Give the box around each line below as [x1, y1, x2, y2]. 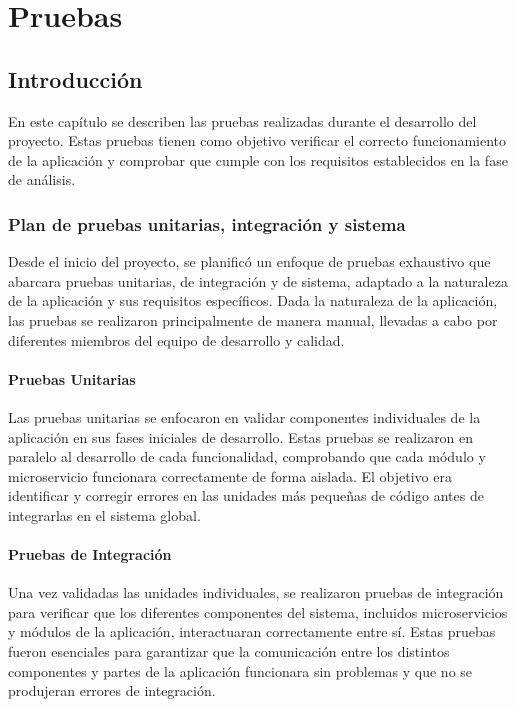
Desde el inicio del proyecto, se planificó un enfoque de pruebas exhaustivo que [8, 251, 491, 272]
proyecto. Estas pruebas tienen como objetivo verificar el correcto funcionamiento [8, 130, 507, 151]
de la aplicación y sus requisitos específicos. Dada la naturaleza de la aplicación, [8, 290, 498, 311]
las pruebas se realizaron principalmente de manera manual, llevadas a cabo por [8, 309, 498, 330]
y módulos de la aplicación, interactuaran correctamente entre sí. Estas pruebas [8, 621, 496, 642]
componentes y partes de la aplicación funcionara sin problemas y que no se [8, 660, 473, 681]
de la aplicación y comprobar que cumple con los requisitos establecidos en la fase [8, 149, 508, 170]
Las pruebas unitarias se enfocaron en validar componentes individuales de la [8, 406, 481, 427]
